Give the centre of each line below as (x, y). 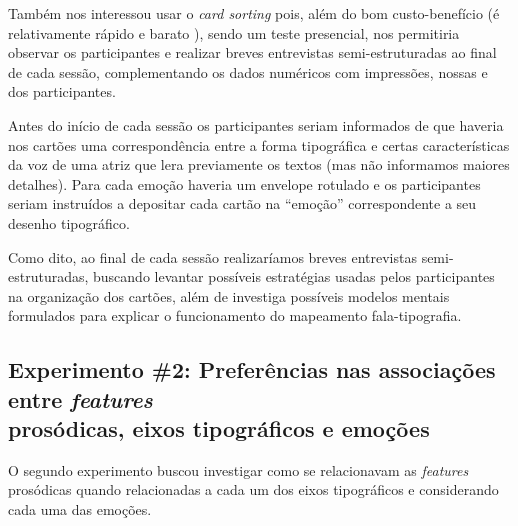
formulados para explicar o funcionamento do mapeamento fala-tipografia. (235, 315)
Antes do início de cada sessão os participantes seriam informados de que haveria (256, 124)
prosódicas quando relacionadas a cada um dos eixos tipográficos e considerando (253, 489)
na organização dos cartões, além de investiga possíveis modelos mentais (229, 295)
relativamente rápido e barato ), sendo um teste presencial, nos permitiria (234, 32)
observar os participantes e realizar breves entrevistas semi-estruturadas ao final (252, 52)
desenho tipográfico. (69, 222)
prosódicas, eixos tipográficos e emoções (219, 428)
